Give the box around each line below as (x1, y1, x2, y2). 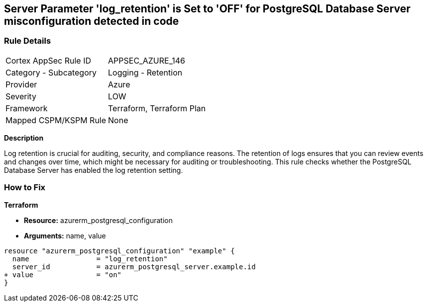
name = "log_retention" (12, 254, 168, 263)
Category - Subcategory (5, 67, 97, 77)
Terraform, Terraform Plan (108, 103, 206, 113)
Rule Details (4, 36, 51, 46)
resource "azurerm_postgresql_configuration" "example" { (4, 246, 235, 255)
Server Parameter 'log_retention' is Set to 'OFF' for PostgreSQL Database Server (4, 2, 411, 15)
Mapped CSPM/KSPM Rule (5, 115, 107, 125)
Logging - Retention (108, 67, 183, 77)
